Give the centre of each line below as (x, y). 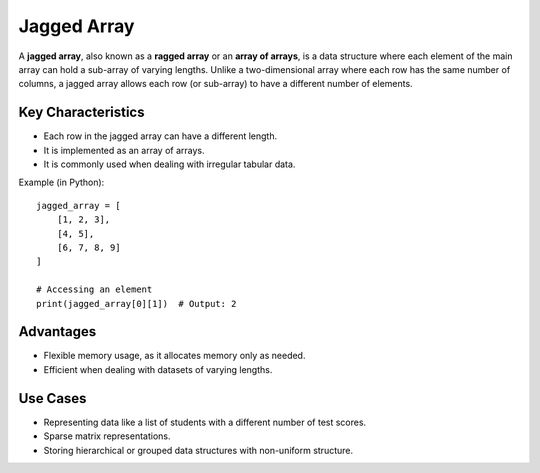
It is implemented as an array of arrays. (124, 150)
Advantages (57, 331)
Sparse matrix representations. (107, 436)
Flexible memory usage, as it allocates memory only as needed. (174, 356)
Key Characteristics (81, 112)
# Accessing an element (94, 289)
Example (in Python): (61, 182)
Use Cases (52, 398)
